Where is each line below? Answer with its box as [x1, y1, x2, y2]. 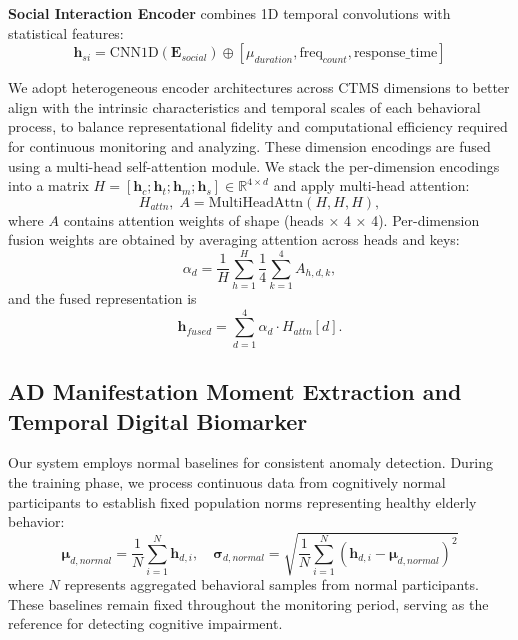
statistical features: [8, 22, 124, 43]
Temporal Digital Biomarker [8, 405, 308, 436]
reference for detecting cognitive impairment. [8, 613, 283, 634]
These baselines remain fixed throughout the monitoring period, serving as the [8, 593, 489, 614]
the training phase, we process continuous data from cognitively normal [8, 471, 446, 492]
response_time [353, 46, 438, 61]
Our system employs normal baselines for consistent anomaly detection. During [8, 452, 494, 473]
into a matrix [8, 175, 89, 196]
